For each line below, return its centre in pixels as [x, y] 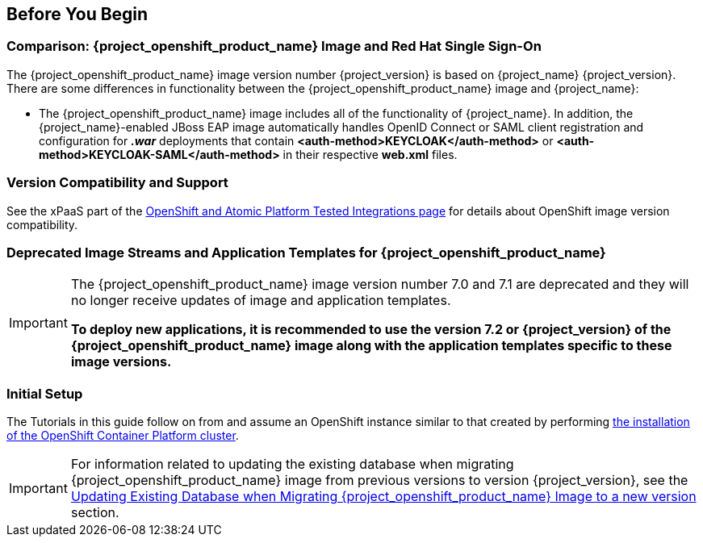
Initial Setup [45, 393]
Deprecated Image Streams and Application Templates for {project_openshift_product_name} [306, 252]
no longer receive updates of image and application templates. [261, 301]
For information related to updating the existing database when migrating [292, 464]
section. [95, 513]
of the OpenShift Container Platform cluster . [123, 436]
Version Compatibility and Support [117, 183]
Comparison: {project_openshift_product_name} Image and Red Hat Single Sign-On [274, 46]
